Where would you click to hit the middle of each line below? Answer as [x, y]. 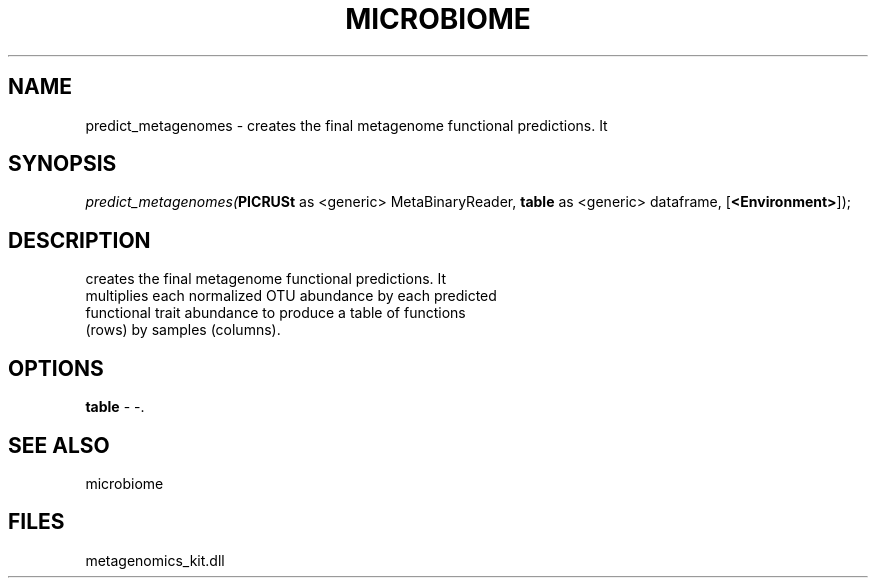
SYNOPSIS [62, 164]
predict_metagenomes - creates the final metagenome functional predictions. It [346, 125]
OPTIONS [56, 368]
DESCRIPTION [79, 240]
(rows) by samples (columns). [183, 330]
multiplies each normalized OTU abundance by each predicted [291, 296]
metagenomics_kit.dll [155, 560]
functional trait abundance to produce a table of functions [275, 313]
